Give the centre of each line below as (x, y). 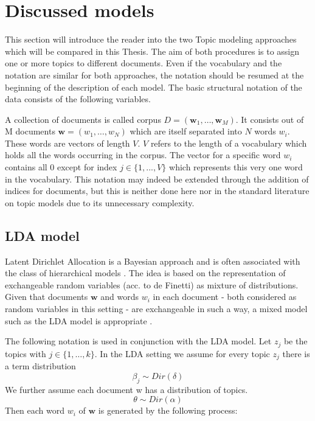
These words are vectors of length (67, 143)
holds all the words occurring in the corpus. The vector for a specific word (143, 155)
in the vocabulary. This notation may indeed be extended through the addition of (157, 179)
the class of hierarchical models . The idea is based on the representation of (145, 273)
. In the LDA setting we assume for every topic (182, 353)
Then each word (35, 410)
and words (119, 297)
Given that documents (47, 297)
